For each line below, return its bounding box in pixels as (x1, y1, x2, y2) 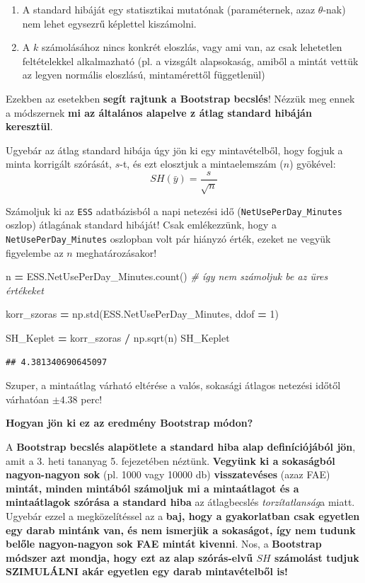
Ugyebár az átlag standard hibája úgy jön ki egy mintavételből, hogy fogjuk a (6, 142, 343, 157)
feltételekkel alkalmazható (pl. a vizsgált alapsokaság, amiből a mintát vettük (22, 53, 359, 68)
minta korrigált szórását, (6, 156, 112, 171)
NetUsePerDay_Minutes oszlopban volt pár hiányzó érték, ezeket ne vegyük (6, 231, 331, 246)
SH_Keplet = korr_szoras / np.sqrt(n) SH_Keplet (6, 330, 230, 345)
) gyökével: (289, 156, 336, 171)
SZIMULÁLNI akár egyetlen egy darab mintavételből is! (6, 564, 288, 579)
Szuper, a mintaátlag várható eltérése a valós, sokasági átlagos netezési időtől (6, 378, 341, 393)
